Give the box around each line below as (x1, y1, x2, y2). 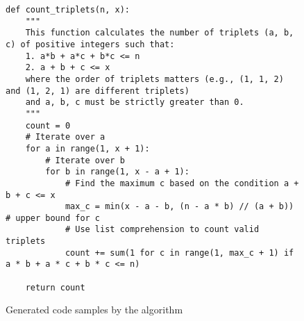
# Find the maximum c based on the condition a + (65, 178, 299, 188)
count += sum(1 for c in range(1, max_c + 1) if (65, 247, 294, 258)
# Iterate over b (45, 155, 125, 165)
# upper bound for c (6, 213, 101, 223)
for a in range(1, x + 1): (25, 143, 150, 154)
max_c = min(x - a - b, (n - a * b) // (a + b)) (65, 201, 294, 212)
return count (25, 282, 85, 293)
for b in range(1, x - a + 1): (45, 167, 189, 177)
